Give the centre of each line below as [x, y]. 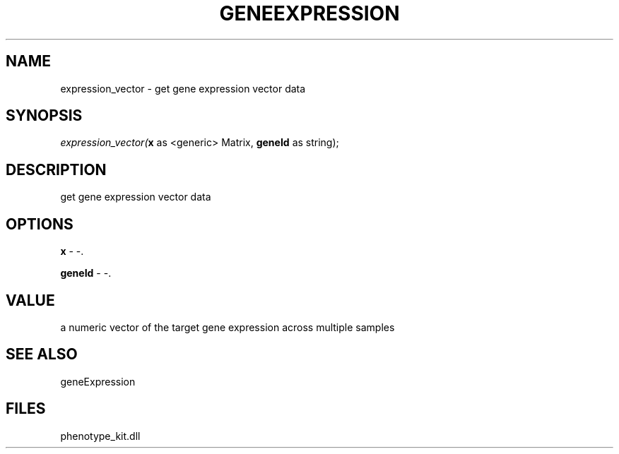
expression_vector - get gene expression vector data [183, 88]
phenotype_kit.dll [100, 436]
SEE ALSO [42, 354]
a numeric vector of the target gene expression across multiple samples [228, 327]
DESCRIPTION [56, 169]
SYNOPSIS [44, 116]
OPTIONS [40, 224]
